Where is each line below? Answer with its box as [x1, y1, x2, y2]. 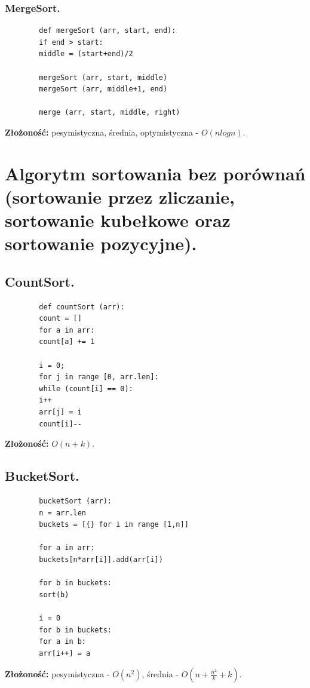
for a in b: [39, 637, 87, 646]
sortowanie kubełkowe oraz [5, 208, 231, 232]
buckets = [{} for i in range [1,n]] [39, 520, 189, 529]
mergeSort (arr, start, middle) [39, 73, 168, 82]
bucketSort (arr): [39, 497, 112, 506]
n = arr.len [39, 508, 87, 517]
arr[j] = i [39, 408, 82, 417]
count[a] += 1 [39, 337, 95, 346]
